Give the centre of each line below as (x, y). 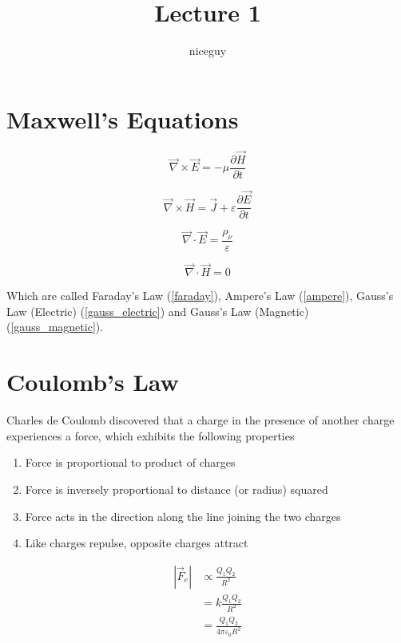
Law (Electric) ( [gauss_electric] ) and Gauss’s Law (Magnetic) (158, 311)
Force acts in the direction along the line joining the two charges (183, 516)
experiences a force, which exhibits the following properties (151, 435)
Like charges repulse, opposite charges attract (137, 543)
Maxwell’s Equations (123, 118)
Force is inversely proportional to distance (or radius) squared (177, 489)
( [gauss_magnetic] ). (55, 327)
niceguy (208, 51)
